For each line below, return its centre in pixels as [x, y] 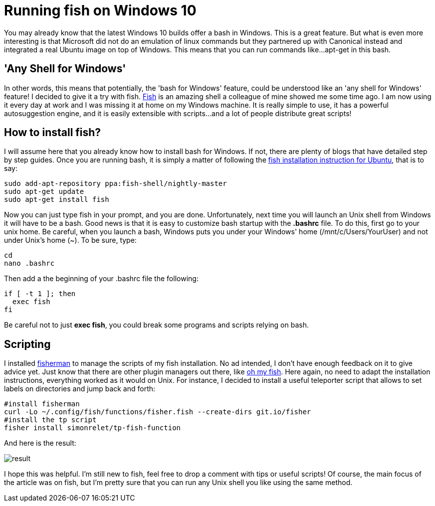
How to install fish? [53, 133]
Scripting [27, 344]
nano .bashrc [29, 263]
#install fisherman [42, 404]
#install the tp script [50, 420]
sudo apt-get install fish [57, 200]
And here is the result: [40, 443]
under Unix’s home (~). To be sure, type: [70, 240]
